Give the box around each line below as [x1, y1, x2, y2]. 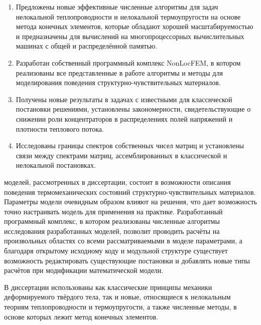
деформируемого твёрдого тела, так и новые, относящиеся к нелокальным [4, 291, 231, 302]
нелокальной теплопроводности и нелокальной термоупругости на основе [16, 11, 241, 22]
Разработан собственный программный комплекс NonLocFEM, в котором [16, 57, 241, 68]
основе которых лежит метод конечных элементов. [4, 311, 158, 321]
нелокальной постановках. [16, 160, 96, 170]
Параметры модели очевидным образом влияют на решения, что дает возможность [4, 196, 257, 207]
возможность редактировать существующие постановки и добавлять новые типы [4, 255, 250, 265]
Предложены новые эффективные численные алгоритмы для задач [16, 2, 218, 12]
